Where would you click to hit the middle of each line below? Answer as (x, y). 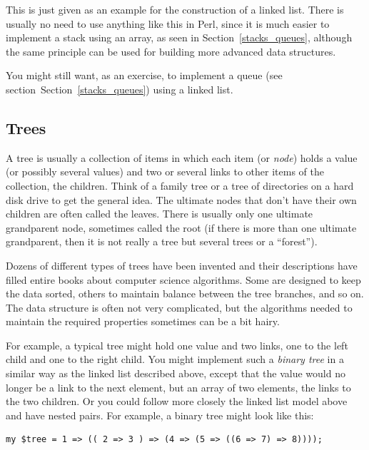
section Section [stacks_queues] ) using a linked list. (120, 89)
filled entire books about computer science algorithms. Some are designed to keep (183, 279)
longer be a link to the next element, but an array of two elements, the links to (178, 387)
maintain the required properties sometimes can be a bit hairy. (143, 321)
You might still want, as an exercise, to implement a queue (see (144, 75)
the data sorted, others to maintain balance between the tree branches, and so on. (185, 293)
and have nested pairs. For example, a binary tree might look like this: (160, 415)
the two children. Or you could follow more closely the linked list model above (177, 401)
